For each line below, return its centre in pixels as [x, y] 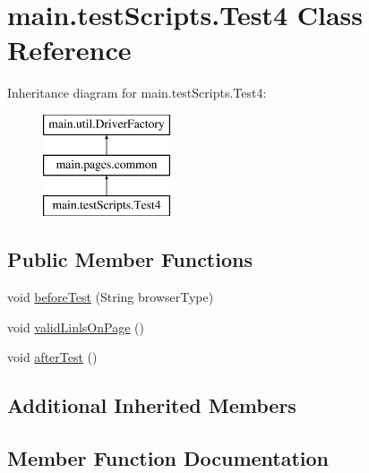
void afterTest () [52, 357]
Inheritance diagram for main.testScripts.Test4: [137, 93]
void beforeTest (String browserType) [111, 297]
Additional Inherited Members [152, 405]
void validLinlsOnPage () [76, 327]
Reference [69, 50]
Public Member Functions [130, 259]
